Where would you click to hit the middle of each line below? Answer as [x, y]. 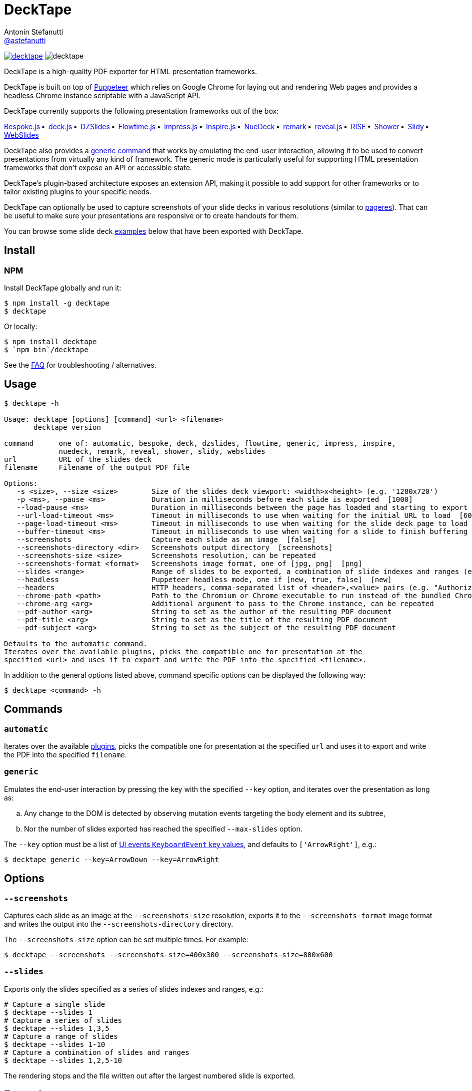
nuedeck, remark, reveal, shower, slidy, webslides [162, 451]
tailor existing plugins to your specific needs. [78, 191]
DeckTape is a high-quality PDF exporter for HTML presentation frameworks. [131, 71]
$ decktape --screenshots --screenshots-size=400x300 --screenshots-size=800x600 [168, 955]
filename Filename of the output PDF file [97, 467]
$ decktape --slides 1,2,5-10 [63, 1060]
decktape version [67, 427]
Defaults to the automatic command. [76, 643]
